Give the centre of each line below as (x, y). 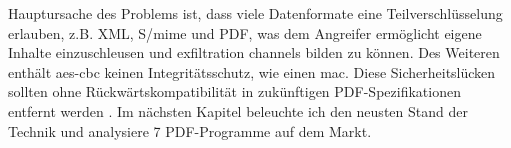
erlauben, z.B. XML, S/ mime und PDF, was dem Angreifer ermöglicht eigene (245, 32)
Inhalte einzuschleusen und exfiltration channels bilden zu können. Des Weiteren (254, 52)
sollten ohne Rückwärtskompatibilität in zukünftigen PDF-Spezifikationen (234, 91)
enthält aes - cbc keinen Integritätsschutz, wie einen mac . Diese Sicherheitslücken (252, 71)
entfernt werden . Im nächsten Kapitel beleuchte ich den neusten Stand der (238, 110)
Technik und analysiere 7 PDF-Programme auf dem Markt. (190, 130)
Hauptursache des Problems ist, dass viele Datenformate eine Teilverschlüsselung (255, 13)
